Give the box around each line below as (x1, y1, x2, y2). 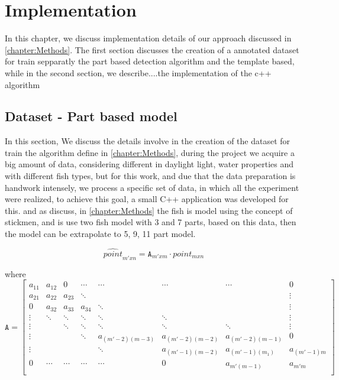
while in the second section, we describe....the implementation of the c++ (5, 66, 272, 79)
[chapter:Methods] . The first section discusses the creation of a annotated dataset (5, 43, 299, 56)
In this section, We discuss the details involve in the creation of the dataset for (5, 135, 290, 147)
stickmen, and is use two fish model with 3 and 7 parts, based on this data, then (5, 216, 296, 228)
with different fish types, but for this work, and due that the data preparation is (5, 170, 296, 182)
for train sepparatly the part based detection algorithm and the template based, (5, 55, 295, 67)
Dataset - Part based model (5, 107, 177, 125)
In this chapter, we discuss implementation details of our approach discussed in (5, 32, 292, 44)
